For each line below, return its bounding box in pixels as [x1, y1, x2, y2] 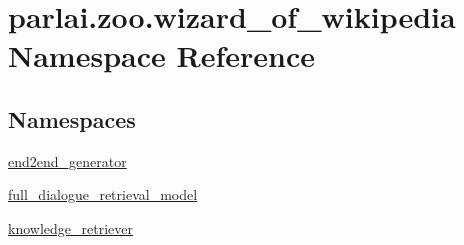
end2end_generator [8, 150, 127, 171]
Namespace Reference [8, 35, 315, 76]
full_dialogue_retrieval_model [8, 184, 198, 205]
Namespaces [8, 103, 136, 134]
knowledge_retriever [8, 217, 133, 238]
